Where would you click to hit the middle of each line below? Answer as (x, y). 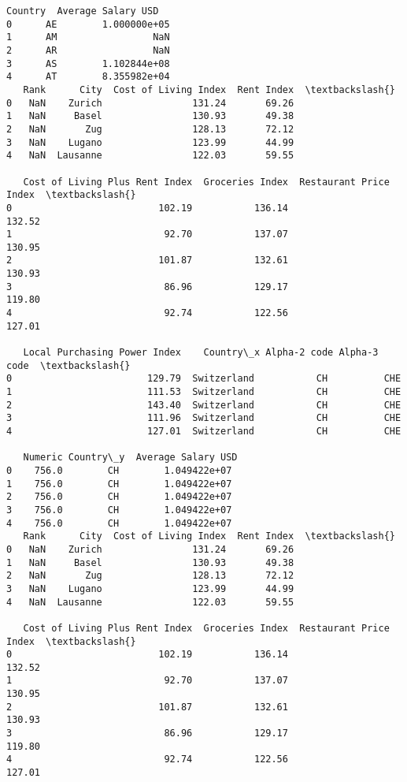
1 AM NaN (88, 37)
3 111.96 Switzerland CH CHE (204, 418)
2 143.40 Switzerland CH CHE (204, 405)
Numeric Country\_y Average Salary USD (130, 458)
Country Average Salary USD (83, 11)
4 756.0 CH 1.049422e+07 (119, 523)
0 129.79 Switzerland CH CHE (204, 379)
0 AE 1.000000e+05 (88, 24)
